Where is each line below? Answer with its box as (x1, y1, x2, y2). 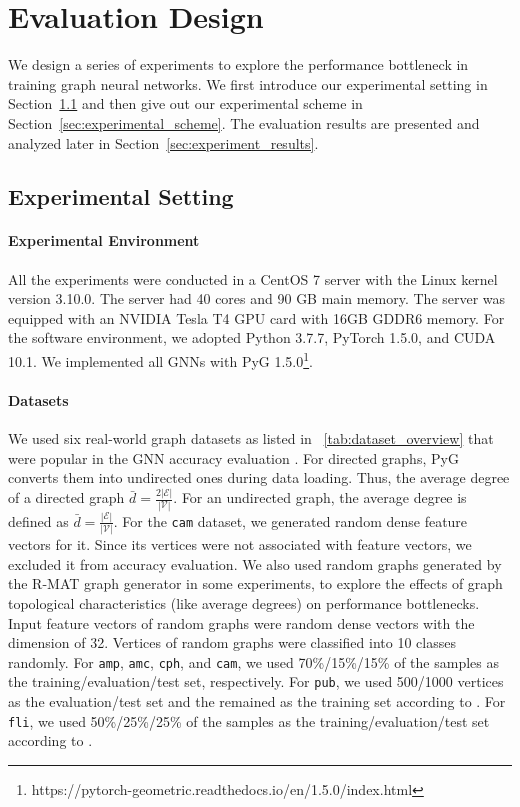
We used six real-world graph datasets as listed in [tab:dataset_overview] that (8, 428, 494, 449)
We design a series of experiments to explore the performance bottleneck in (8, 54, 469, 75)
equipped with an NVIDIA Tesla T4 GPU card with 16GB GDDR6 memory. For (8, 307, 505, 328)
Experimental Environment (8, 230, 200, 251)
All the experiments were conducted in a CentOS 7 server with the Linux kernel (8, 268, 498, 289)
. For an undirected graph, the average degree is (173, 487, 467, 508)
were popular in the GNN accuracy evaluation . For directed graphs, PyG (8, 447, 459, 468)
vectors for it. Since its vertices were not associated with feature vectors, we (8, 534, 472, 555)
